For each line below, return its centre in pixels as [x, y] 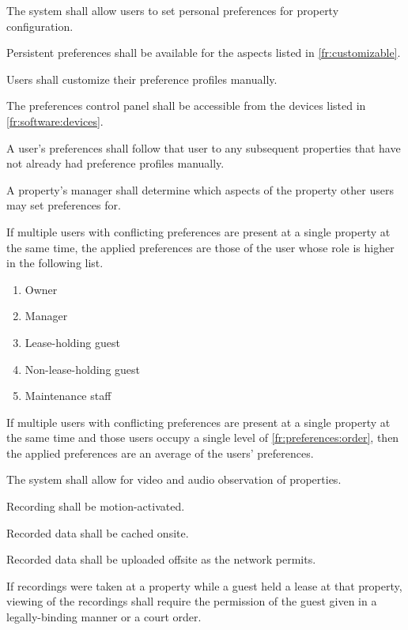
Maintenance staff [68, 396]
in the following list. [55, 263]
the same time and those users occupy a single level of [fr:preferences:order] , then [203, 438]
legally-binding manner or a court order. [104, 617]
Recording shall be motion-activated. [96, 506]
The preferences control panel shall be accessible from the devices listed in [186, 106]
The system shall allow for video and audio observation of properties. [174, 479]
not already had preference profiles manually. [115, 163]
